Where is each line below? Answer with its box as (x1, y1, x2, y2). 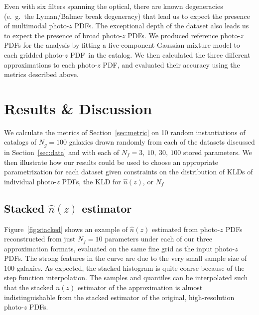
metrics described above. (4, 69, 79, 79)
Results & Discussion (4, 98, 152, 118)
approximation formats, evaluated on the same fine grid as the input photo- (4, 243, 235, 253)
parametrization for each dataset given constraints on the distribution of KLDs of (4, 166, 253, 177)
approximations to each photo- (4, 59, 98, 70)
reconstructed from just (4, 234, 76, 244)
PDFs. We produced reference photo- (128, 30, 241, 40)
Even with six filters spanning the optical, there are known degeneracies (4, 1, 223, 11)
